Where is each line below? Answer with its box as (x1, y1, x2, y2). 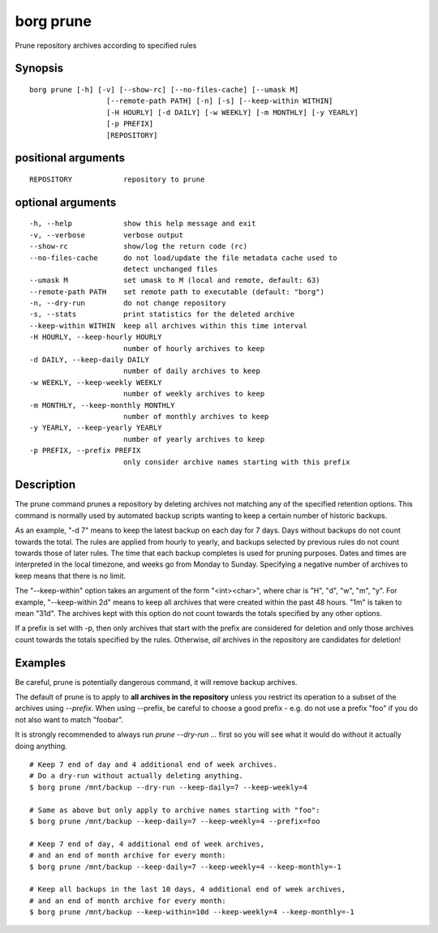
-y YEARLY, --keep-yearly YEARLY (29, 423, 162, 433)
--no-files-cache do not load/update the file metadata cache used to (29, 253, 337, 263)
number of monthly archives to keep (122, 412, 269, 421)
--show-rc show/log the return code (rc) (29, 242, 247, 251)
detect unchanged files (122, 264, 218, 273)
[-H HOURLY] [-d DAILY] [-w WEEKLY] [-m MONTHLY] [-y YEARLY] (105, 108, 359, 117)
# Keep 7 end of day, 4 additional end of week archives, (29, 839, 265, 849)
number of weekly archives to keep (122, 389, 265, 399)
